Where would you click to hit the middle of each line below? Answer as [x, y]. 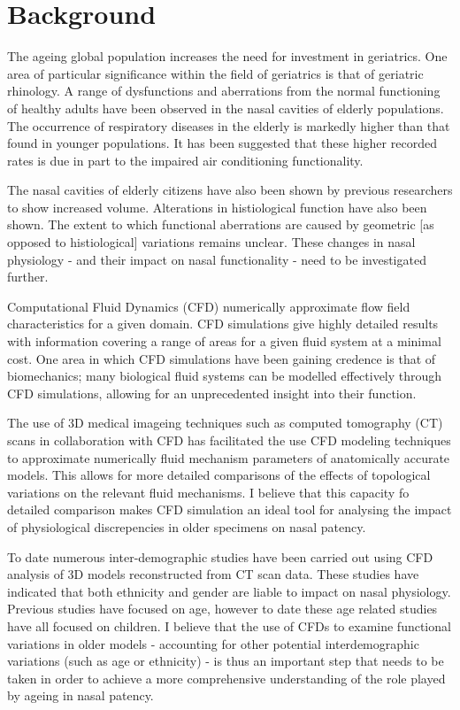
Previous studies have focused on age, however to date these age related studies [222, 609]
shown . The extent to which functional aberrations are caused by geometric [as [221, 224]
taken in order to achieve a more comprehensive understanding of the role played [226, 678]
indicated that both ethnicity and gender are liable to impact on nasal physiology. [229, 591]
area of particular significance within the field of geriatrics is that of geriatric [215, 73]
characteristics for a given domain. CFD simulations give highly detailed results [223, 324]
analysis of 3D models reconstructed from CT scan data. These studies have [213, 574]
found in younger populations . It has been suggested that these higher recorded [222, 143]
